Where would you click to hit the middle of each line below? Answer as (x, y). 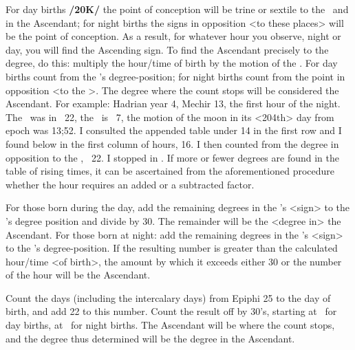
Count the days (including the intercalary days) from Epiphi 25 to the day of (168, 297)
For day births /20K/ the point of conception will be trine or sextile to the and (177, 9)
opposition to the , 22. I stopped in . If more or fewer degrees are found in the (172, 157)
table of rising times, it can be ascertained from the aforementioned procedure (170, 171)
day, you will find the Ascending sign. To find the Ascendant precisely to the (167, 49)
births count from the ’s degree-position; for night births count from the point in (175, 76)
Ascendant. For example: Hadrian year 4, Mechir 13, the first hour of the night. (173, 103)
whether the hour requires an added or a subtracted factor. (130, 184)
